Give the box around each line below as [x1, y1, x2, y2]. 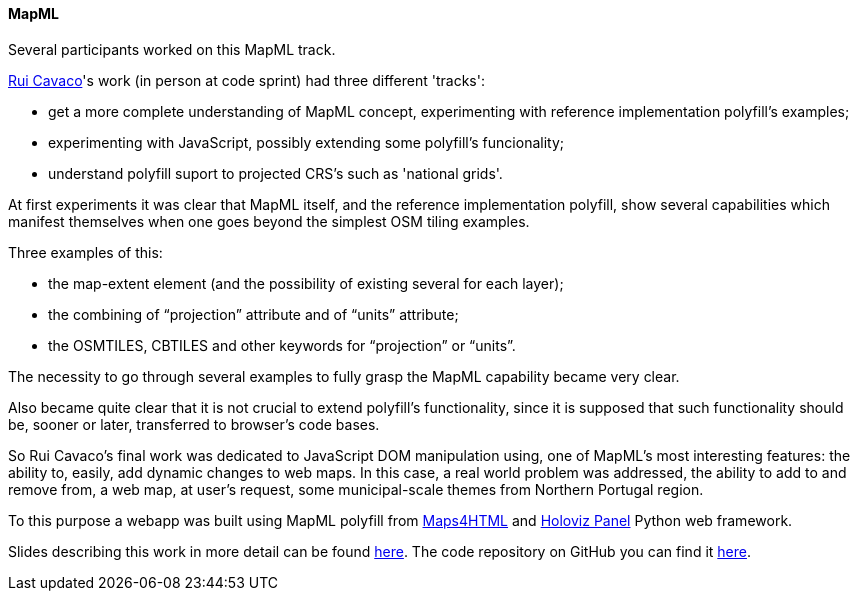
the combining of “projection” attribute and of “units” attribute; [48, 305, 459, 323]
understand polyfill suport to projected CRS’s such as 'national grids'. [48, 164, 503, 182]
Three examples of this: [8, 243, 163, 261]
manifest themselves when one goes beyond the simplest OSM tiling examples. [8, 212, 530, 230]
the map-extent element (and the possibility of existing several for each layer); [48, 274, 564, 292]
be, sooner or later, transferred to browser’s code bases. [8, 415, 380, 433]
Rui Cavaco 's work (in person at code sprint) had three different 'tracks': [8, 71, 485, 89]
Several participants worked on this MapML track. [8, 40, 336, 58]
